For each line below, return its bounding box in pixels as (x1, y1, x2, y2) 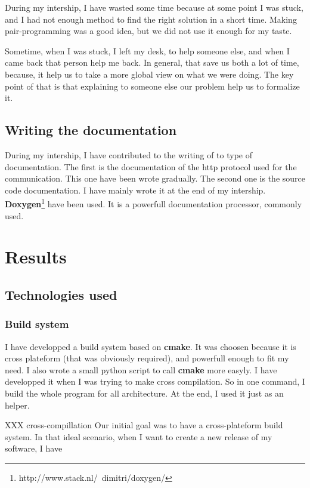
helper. (5, 398, 30, 411)
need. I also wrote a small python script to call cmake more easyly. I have (5, 363, 277, 376)
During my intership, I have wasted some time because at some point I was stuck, (5, 1, 303, 13)
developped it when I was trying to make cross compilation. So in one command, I (5, 375, 305, 388)
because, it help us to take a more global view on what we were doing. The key (5, 67, 294, 80)
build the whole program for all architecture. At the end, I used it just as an (5, 386, 284, 399)
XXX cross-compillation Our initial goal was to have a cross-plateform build (5, 419, 283, 431)
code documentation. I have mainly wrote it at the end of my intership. (5, 183, 266, 196)
